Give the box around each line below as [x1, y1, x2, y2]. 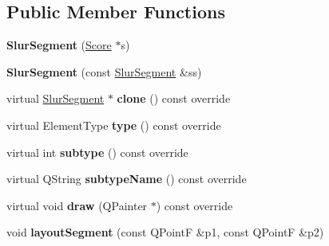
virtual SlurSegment [6, 90, 105, 107]
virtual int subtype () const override [6, 143, 188, 160]
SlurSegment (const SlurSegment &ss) [6, 63, 202, 80]
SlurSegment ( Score [6, 37, 112, 53]
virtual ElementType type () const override [6, 116, 221, 133]
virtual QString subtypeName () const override [6, 170, 247, 187]
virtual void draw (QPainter [6, 197, 148, 213]
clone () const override [117, 90, 231, 107]
